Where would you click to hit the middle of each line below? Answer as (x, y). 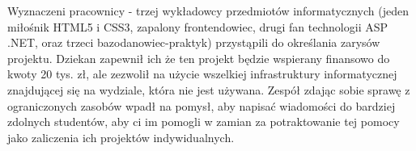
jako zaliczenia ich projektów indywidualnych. (121, 137)
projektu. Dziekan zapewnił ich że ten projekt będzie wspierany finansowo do (199, 58)
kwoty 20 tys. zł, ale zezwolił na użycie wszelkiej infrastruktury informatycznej (202, 74)
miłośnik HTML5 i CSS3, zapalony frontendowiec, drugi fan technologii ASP (198, 26)
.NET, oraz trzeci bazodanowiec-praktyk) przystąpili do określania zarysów (194, 42)
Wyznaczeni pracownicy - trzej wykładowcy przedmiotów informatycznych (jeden (208, 10)
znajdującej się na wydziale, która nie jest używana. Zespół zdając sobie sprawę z (209, 89)
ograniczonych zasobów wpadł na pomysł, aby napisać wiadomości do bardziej (202, 105)
